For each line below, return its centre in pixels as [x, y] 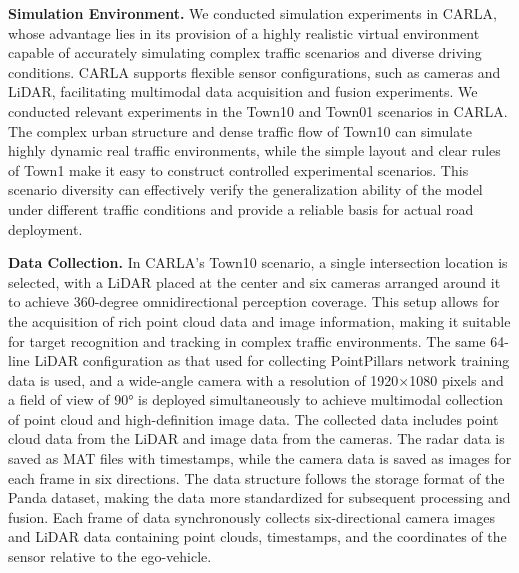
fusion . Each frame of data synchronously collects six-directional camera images [251, 516]
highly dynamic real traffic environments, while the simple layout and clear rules [254, 150]
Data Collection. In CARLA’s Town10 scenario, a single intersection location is [258, 262]
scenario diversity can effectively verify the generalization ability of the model [245, 189]
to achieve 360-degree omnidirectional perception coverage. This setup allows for [254, 301]
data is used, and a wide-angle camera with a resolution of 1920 [203, 379]
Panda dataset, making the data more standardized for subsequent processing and [259, 497]
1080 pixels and [456, 379]
